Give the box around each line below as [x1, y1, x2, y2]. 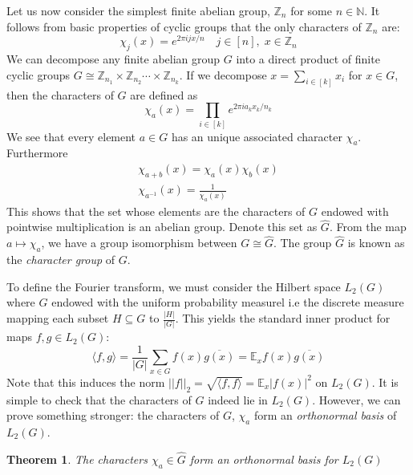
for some [290, 2, 332, 18]
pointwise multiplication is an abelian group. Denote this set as [6, 218, 318, 235]
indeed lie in [208, 391, 268, 408]
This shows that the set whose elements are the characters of [6, 202, 306, 219]
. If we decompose [179, 66, 267, 83]
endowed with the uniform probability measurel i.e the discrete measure [51, 294, 404, 311]
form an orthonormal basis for [189, 450, 338, 467]
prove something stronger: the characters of [6, 407, 220, 424]
